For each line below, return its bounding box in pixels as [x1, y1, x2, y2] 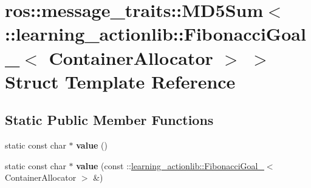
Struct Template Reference [5, 69, 236, 93]
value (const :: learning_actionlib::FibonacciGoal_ [76, 159, 264, 172]
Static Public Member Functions [5, 110, 214, 129]
